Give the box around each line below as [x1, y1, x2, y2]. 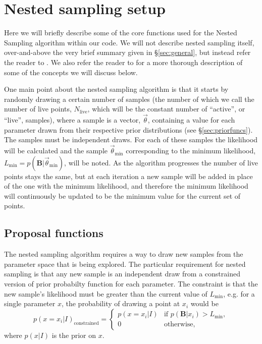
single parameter [4, 298, 56, 309]
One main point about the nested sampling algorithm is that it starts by [4, 84, 229, 94]
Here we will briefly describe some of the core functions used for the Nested [4, 27, 237, 38]
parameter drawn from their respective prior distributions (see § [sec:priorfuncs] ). [4, 124, 253, 135]
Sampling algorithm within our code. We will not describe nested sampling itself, [4, 37, 254, 47]
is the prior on [51, 329, 96, 340]
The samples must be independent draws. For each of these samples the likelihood [4, 134, 258, 145]
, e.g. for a [223, 288, 255, 299]
